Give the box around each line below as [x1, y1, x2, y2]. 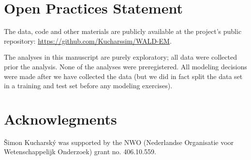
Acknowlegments [4, 109, 117, 128]
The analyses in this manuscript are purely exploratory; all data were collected [4, 52, 237, 62]
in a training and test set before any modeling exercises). [4, 80, 173, 91]
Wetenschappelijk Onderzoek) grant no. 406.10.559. [4, 146, 156, 157]
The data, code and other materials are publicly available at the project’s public [4, 26, 242, 36]
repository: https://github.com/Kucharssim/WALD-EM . [4, 35, 172, 46]
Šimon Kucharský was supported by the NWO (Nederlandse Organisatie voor [4, 137, 234, 147]
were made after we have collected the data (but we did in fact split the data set [4, 71, 243, 81]
